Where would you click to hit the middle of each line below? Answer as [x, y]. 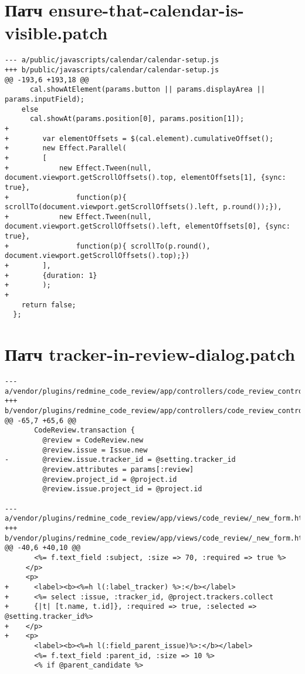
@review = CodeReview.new [93, 440]
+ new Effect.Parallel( [66, 148]
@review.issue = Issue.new [95, 450]
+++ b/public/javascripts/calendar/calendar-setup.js [112, 70]
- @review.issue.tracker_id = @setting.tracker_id [120, 460]
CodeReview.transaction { [84, 430]
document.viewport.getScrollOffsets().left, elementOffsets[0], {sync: [148, 227]
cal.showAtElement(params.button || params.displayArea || [147, 90]
